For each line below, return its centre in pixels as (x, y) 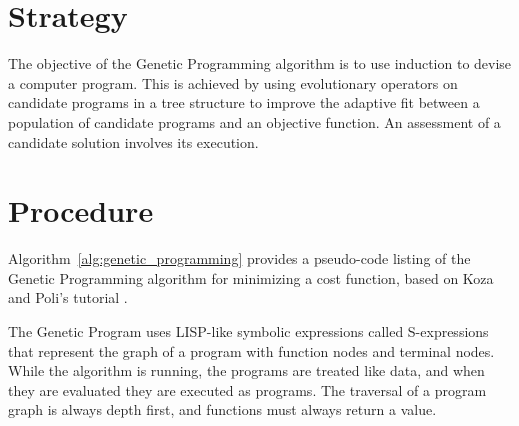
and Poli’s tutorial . (68, 297)
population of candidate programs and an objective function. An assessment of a (254, 121)
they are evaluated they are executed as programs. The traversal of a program (247, 389)
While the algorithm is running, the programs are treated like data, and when (246, 370)
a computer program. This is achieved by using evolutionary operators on (233, 82)
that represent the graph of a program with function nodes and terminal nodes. (251, 350)
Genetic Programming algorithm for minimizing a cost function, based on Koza (251, 277)
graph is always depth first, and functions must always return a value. (222, 409)
